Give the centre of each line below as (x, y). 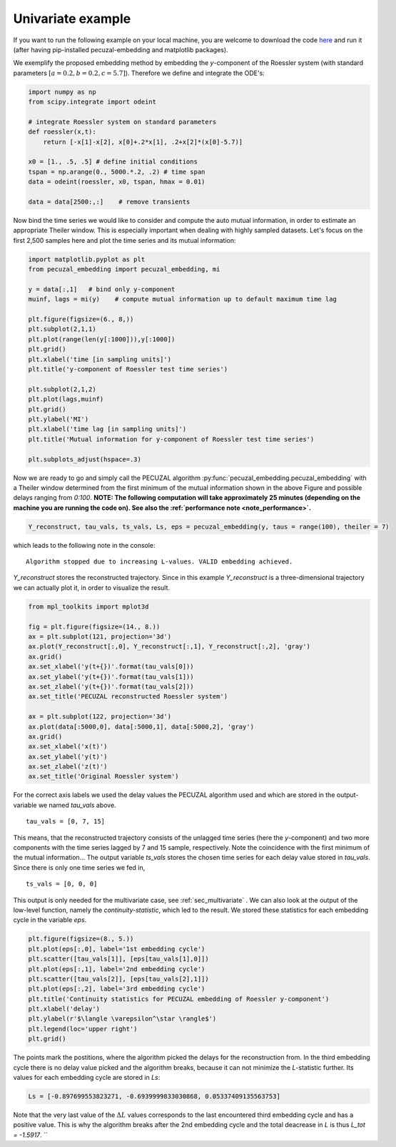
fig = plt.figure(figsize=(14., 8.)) (94, 626)
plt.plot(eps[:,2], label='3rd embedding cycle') (117, 989)
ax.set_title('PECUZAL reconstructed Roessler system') (128, 697)
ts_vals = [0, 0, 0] (62, 884)
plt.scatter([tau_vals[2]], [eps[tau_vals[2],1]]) (119, 979)
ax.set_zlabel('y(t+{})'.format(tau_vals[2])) (111, 686)
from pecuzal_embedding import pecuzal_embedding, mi (124, 269)
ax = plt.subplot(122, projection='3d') (100, 717)
